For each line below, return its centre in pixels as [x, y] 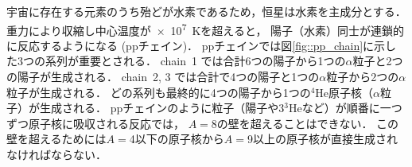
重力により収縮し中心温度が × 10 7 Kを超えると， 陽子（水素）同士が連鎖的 [206, 29]
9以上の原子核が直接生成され [322, 139]
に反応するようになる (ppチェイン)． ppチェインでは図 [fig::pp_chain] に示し [202, 45]
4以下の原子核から [177, 139]
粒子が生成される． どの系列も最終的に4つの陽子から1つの [159, 92]
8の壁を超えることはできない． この [305, 123]
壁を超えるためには [56, 139]
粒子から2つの [363, 77]
